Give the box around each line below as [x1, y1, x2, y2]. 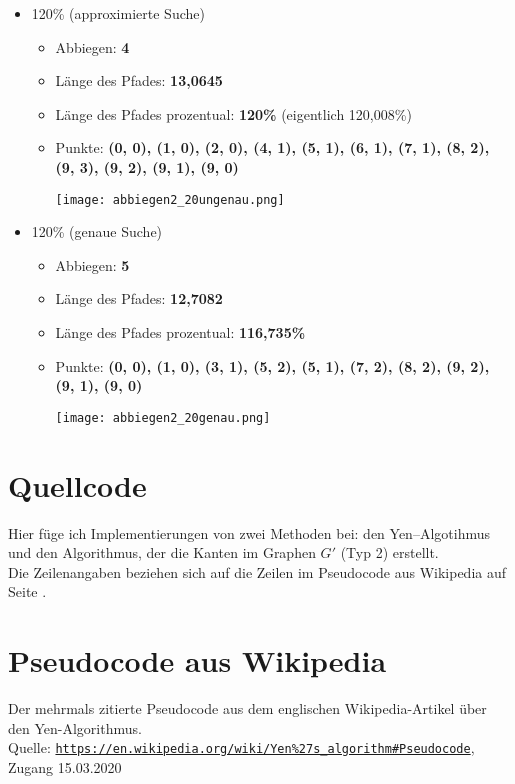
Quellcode [8, 464, 147, 505]
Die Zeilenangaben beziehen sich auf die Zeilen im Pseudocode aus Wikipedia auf [8, 561, 507, 582]
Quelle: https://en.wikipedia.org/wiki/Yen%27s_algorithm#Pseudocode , [8, 737, 475, 758]
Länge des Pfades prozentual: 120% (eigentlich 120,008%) [55, 103, 412, 124]
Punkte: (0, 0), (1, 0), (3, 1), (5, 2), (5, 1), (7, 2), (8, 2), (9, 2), [55, 355, 490, 376]
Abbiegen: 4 [55, 36, 130, 57]
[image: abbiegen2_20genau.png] [55, 410, 271, 425]
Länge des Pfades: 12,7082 [55, 288, 223, 309]
